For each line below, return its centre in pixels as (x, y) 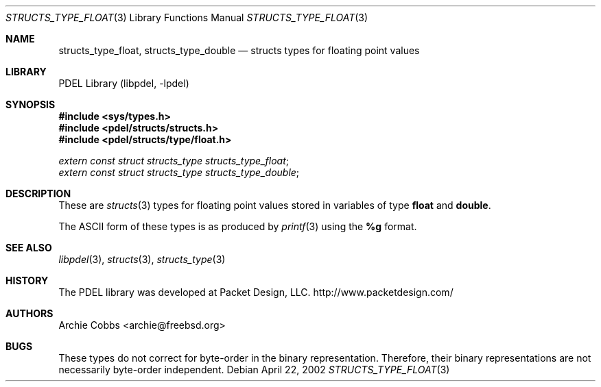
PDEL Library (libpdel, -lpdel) (124, 83)
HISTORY (27, 280)
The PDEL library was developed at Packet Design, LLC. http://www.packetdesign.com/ (256, 292)
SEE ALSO (29, 248)
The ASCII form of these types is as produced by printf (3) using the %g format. (238, 226)
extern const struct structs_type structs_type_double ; (179, 172)
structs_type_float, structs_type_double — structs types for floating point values (239, 50)
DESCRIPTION (38, 193)
